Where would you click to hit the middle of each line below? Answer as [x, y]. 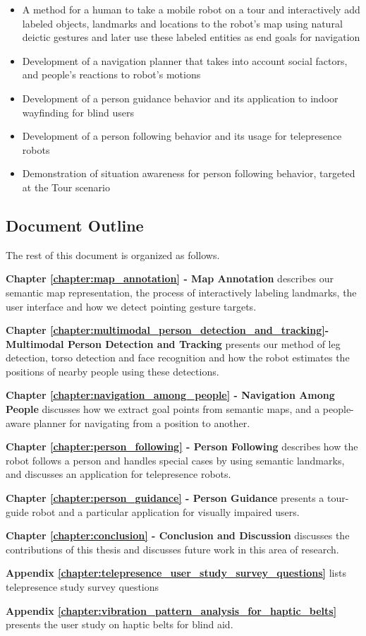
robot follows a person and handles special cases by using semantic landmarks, [175, 460]
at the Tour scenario [66, 187]
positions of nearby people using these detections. [112, 371]
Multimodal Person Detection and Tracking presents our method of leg [173, 343]
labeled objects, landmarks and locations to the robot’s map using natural [182, 23]
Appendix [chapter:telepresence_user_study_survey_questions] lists [176, 573]
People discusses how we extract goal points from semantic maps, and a [163, 409]
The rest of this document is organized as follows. [113, 254]
